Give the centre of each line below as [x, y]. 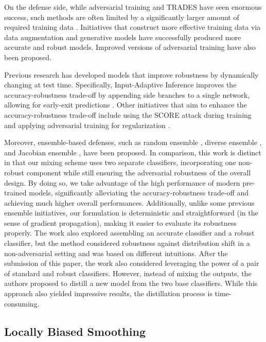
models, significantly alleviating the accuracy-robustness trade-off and [139, 193]
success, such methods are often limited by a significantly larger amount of [122, 17]
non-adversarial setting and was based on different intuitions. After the [116, 253]
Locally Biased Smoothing [75, 331]
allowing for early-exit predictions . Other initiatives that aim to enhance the [126, 105]
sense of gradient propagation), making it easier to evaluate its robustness [120, 222]
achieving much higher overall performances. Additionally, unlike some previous [129, 202]
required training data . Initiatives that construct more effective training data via [132, 27]
